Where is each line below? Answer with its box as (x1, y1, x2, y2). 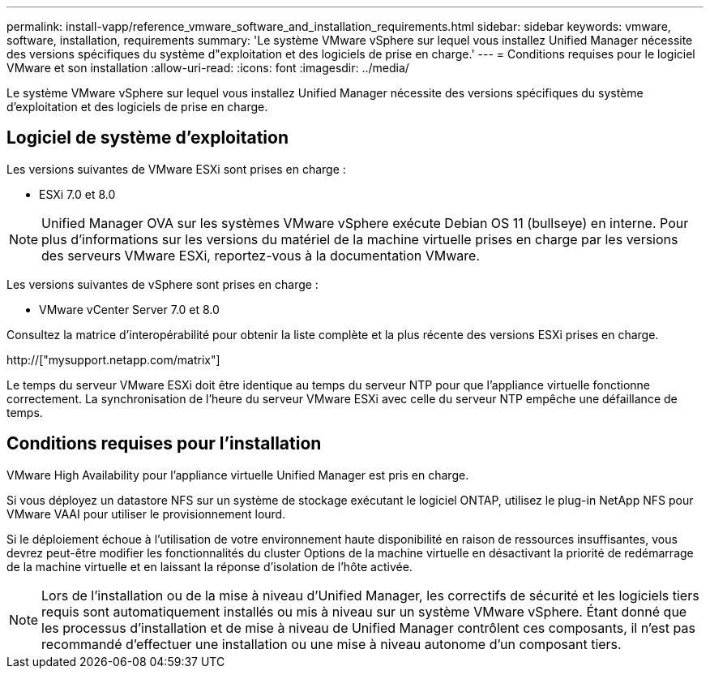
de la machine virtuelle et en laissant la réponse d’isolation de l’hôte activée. (6, 559, 413, 574)
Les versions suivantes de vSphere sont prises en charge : (6, 277, 319, 291)
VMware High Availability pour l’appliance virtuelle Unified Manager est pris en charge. (6, 467, 469, 482)
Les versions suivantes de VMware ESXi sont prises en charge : (6, 161, 346, 176)
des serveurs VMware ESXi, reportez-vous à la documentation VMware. (41, 247, 481, 264)
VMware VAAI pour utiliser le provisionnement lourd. (6, 506, 286, 521)
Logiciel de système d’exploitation (6, 127, 289, 148)
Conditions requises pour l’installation (6, 433, 322, 454)
